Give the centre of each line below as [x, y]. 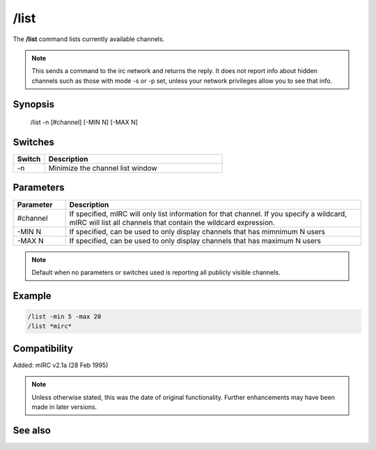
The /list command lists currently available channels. [89, 39]
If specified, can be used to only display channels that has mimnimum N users [197, 231]
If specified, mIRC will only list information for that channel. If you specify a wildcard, [208, 214]
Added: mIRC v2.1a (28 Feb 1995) [61, 365]
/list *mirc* [50, 326]
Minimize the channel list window [103, 169]
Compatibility [43, 348]
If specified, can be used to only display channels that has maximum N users [195, 240]
